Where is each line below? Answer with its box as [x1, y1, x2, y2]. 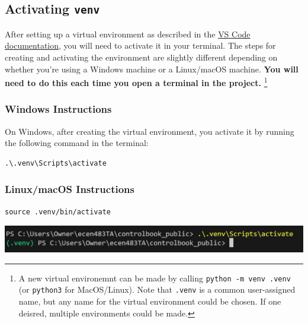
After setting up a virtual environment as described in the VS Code [5, 27, 251, 40]
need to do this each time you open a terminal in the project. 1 [5, 75, 268, 88]
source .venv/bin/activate [5, 207, 111, 216]
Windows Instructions [5, 102, 112, 116]
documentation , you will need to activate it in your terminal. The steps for [5, 39, 276, 52]
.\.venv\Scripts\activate [5, 159, 107, 167]
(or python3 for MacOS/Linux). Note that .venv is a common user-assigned [18, 283, 296, 296]
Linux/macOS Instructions [5, 182, 135, 197]
